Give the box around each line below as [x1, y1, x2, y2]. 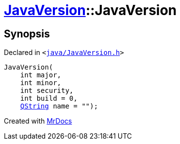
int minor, [20, 79, 62, 87]
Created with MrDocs [4, 117, 72, 126]
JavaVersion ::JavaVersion [4, 2, 177, 18]
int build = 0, [20, 94, 78, 103]
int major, [20, 71, 62, 79]
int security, [20, 87, 74, 95]
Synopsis [4, 27, 50, 40]
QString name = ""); [20, 102, 98, 110]
